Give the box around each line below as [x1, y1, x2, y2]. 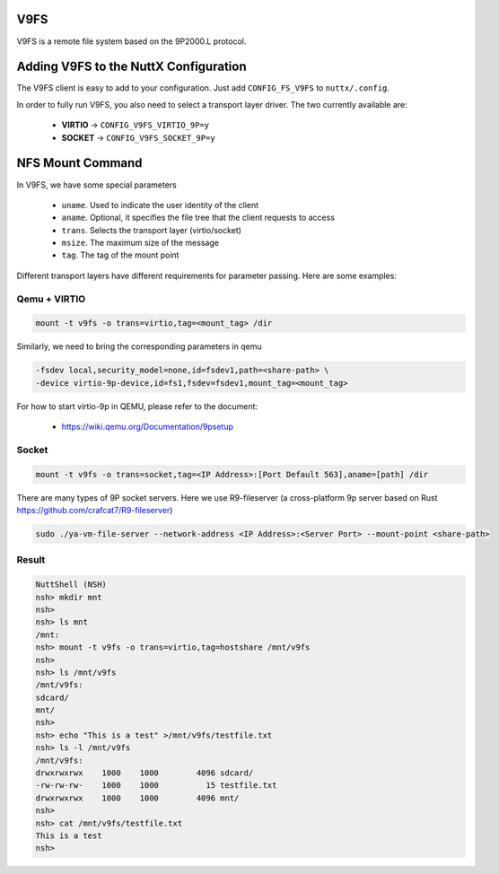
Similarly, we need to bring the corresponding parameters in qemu [16, 341, 262, 352]
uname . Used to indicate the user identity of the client [61, 199, 259, 210]
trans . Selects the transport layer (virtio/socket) [61, 224, 242, 235]
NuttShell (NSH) [35, 580, 108, 590]
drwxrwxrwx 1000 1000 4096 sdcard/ [35, 768, 254, 778]
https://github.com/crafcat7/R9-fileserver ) [16, 505, 173, 516]
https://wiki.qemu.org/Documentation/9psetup [61, 422, 233, 433]
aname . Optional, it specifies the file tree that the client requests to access [61, 212, 336, 223]
